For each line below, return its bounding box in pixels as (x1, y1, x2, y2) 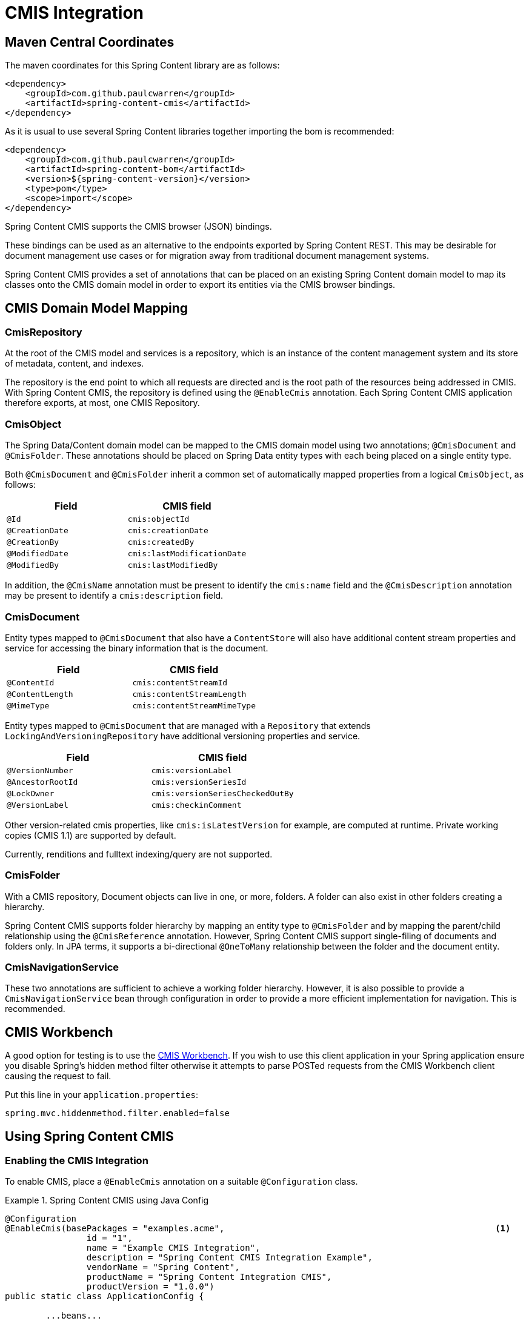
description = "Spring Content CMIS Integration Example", (86, 1253, 373, 1263)
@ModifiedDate (7, 549, 68, 559)
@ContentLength (7, 689, 73, 699)
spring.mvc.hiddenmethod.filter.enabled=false (5, 1108, 230, 1119)
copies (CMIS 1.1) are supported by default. (5, 830, 176, 840)
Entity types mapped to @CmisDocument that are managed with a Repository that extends (5, 720, 371, 731)
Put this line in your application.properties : (5, 1090, 199, 1100)
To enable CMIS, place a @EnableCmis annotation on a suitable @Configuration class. (5, 1176, 358, 1187)
